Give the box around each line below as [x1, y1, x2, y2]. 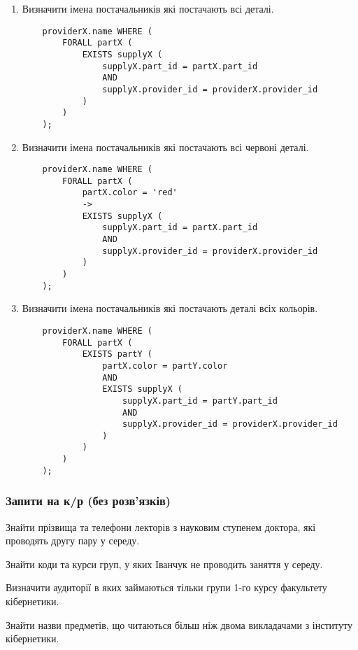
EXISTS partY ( [82, 349, 152, 360]
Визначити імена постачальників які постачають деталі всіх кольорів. [22, 301, 318, 316]
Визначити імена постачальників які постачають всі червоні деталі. [22, 139, 309, 154]
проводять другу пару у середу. [6, 533, 140, 548]
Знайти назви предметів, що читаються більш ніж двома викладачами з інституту [6, 617, 352, 632]
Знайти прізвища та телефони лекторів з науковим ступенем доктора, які [6, 519, 316, 534]
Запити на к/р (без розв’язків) [6, 492, 171, 509]
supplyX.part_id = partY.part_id [122, 395, 278, 406]
